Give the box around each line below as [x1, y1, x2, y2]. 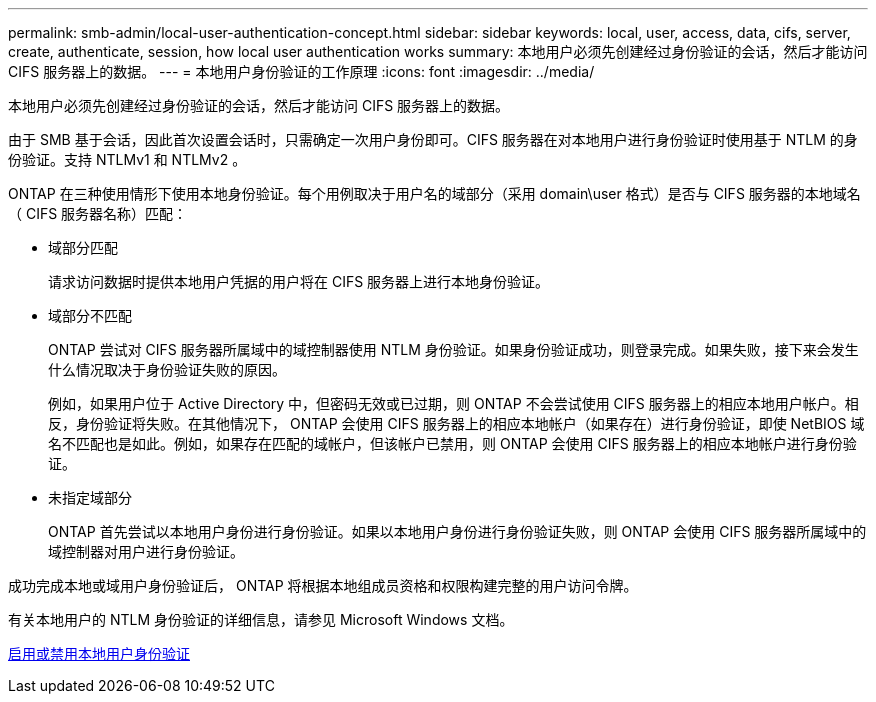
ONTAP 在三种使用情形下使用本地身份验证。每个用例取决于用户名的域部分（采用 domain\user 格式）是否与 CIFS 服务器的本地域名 [8, 185, 861, 202]
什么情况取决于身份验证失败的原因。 [48, 361, 286, 378]
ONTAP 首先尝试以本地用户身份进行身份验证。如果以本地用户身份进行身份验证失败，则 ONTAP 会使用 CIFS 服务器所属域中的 [48, 523, 867, 540]
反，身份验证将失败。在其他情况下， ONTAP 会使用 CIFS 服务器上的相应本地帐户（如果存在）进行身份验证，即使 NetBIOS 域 [48, 415, 865, 432]
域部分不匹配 [48, 307, 132, 324]
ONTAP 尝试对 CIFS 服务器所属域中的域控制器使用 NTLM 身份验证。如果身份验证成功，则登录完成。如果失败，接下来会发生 [48, 341, 859, 358]
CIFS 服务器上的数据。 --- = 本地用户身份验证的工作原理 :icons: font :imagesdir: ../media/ [8, 63, 595, 80]
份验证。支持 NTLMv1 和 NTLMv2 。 [8, 151, 247, 168]
